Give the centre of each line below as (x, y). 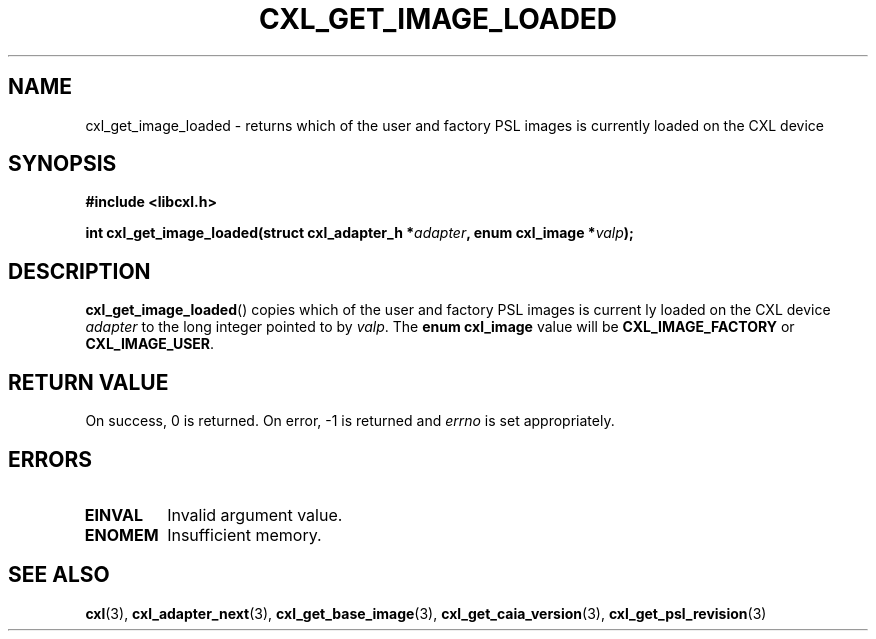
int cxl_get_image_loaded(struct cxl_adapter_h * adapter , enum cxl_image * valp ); (359, 233)
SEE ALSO (59, 575)
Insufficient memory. (244, 534)
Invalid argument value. (255, 514)
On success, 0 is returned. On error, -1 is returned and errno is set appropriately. (350, 421)
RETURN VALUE (88, 382)
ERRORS (50, 459)
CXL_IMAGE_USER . (150, 344)
